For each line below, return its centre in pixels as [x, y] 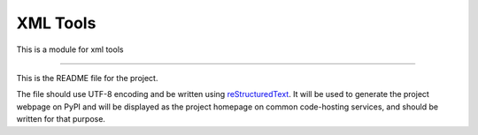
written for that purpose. [61, 119]
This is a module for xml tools [70, 49]
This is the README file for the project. [87, 78]
